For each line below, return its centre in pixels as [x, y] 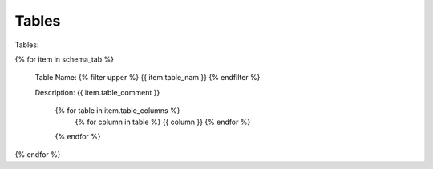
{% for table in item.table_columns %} [117, 111]
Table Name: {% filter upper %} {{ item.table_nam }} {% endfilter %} [148, 78]
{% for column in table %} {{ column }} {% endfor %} [163, 122]
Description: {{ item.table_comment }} [97, 92]
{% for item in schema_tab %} [64, 59]
